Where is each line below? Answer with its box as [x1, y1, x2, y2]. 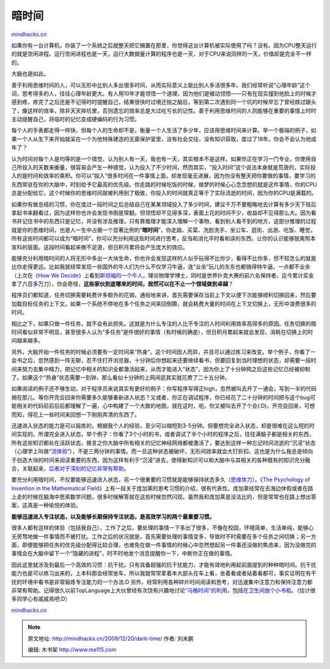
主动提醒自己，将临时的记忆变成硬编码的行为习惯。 [11, 116, 140, 123]
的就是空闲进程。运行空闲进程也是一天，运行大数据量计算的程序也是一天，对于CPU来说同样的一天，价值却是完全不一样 [11, 50, 312, 57]
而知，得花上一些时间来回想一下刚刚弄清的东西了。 [11, 410, 140, 418]
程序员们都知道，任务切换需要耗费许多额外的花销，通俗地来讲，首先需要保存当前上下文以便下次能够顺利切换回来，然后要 [11, 291, 317, 299]
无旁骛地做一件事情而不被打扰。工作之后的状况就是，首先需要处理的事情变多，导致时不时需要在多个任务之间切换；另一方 [11, 533, 317, 540]
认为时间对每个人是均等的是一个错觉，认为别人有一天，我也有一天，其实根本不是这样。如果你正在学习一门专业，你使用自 [11, 155, 317, 162]
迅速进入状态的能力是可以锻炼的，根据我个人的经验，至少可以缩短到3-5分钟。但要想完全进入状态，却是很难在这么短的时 [11, 422, 315, 429]
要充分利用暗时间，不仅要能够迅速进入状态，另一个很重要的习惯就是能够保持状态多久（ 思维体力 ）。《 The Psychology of [11, 476, 310, 483]
